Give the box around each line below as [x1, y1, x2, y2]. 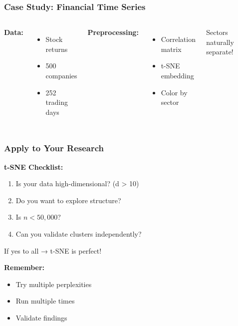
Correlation [161, 34, 196, 44]
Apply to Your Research [4, 142, 104, 154]
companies [45, 70, 77, 80]
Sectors [206, 27, 228, 37]
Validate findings [15, 312, 67, 323]
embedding [161, 70, 194, 80]
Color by [161, 87, 188, 97]
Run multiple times [15, 296, 75, 306]
